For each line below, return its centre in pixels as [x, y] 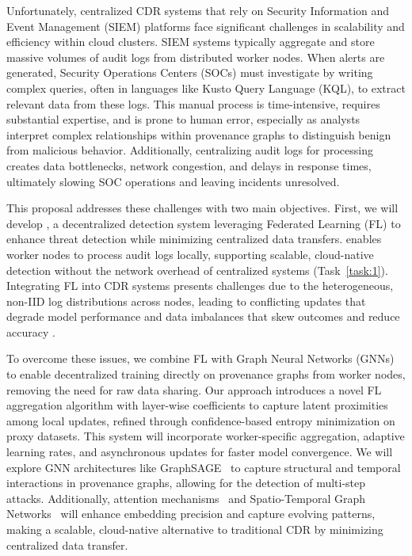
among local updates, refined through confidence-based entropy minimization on [201, 420]
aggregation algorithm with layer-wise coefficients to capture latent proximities [197, 405]
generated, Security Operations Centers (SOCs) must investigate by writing [190, 72]
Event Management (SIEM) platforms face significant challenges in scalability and [206, 26]
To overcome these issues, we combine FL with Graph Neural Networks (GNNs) [200, 358]
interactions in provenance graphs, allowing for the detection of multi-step [186, 483]
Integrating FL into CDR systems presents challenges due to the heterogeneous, [200, 286]
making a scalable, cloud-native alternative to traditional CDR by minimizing [195, 529]
